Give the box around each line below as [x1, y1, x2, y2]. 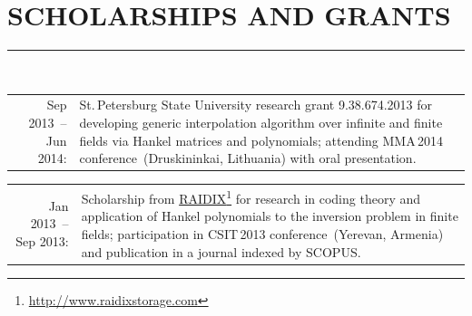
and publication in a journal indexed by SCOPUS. [81, 242, 361, 261]
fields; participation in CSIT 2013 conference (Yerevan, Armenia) [81, 224, 444, 243]
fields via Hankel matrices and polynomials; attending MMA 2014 [79, 130, 444, 149]
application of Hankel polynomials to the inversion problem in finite [81, 206, 458, 225]
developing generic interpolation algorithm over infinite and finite [79, 113, 443, 132]
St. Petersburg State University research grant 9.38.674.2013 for [79, 95, 432, 114]
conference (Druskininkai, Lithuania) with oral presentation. [79, 148, 417, 168]
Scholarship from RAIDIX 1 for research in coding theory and [81, 187, 421, 207]
